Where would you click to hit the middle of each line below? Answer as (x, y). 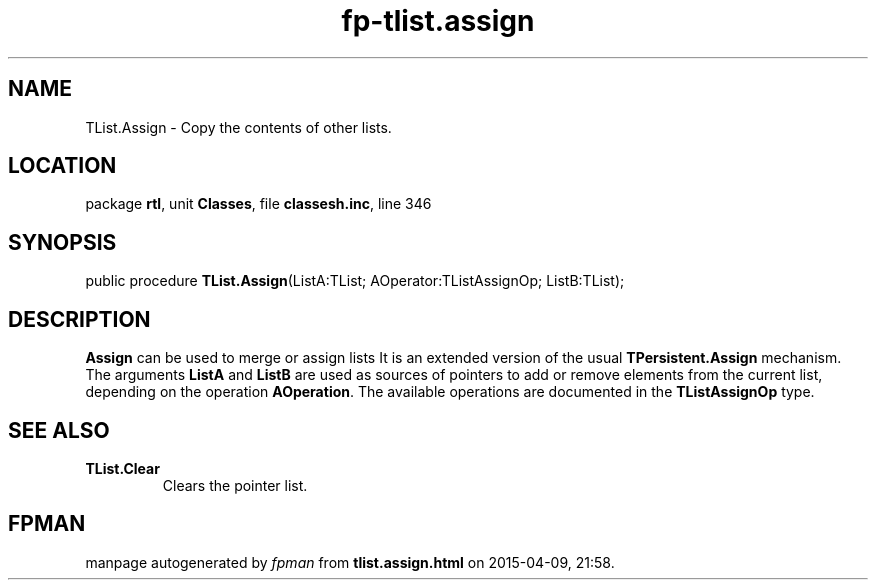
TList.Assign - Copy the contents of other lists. (238, 127)
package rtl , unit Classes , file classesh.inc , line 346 (258, 204)
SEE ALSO (59, 430)
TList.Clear (122, 468)
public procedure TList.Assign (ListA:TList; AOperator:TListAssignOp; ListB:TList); (355, 281)
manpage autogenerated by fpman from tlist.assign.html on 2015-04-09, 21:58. (350, 562)
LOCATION (62, 166)
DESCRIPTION (79, 319)
